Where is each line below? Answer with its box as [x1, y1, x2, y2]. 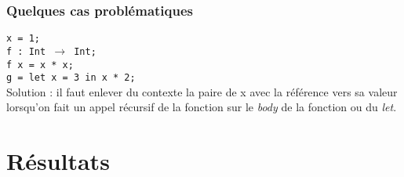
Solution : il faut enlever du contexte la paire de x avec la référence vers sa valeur [6, 83, 398, 99]
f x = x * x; [6, 59, 74, 70]
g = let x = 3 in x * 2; [6, 72, 136, 84]
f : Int [6, 45, 46, 57]
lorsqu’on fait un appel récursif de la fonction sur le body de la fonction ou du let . [6, 99, 397, 115]
